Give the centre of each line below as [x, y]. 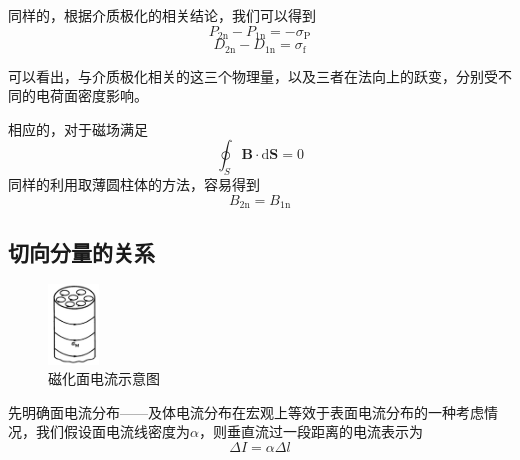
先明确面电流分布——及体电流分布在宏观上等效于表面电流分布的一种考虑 [246, 411]
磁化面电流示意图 [104, 378]
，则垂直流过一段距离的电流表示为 [310, 431]
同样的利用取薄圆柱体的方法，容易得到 [134, 184]
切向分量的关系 [81, 251]
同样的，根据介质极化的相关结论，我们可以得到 [162, 15]
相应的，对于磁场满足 [78, 128]
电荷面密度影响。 [91, 95]
